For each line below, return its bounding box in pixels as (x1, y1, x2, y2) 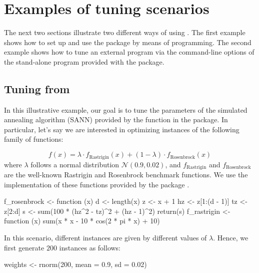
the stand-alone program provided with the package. (4, 56, 164, 67)
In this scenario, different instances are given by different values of (4, 232, 207, 242)
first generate (4, 242, 44, 252)
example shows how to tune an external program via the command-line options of (4, 47, 254, 57)
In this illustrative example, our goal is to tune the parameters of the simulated (4, 104, 247, 115)
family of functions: (4, 134, 63, 144)
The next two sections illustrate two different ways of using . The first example (4, 27, 245, 38)
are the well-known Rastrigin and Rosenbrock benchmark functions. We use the (4, 169, 248, 179)
